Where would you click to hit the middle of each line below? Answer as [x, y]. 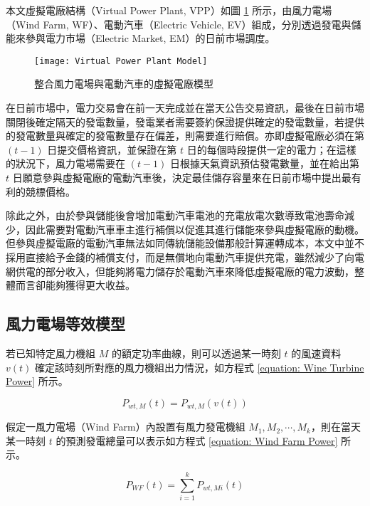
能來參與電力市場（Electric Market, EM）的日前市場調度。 [141, 38]
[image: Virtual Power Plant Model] [121, 61]
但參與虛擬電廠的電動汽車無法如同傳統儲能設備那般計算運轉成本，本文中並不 [185, 243]
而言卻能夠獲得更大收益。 [75, 285]
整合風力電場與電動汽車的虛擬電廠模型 [124, 84]
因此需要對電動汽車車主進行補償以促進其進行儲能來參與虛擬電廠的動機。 [195, 229]
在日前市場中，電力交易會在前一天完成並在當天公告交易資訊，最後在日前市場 [185, 108]
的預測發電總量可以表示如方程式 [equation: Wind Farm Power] [197, 440]
